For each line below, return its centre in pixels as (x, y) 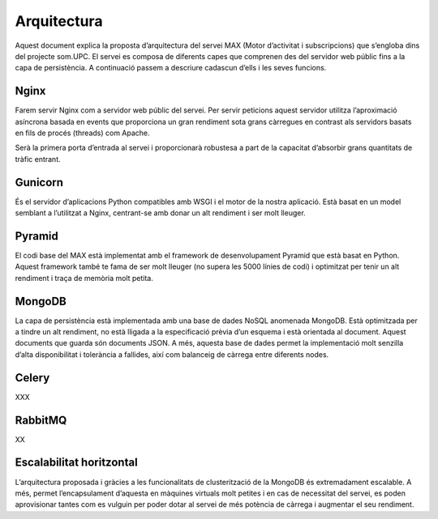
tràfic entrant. (38, 159)
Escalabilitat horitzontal (76, 463)
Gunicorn (39, 182)
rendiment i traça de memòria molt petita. (84, 278)
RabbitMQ (41, 420)
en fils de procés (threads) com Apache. (82, 133)
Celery (32, 378)
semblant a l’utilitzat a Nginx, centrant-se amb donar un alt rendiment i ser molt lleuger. (160, 213)
